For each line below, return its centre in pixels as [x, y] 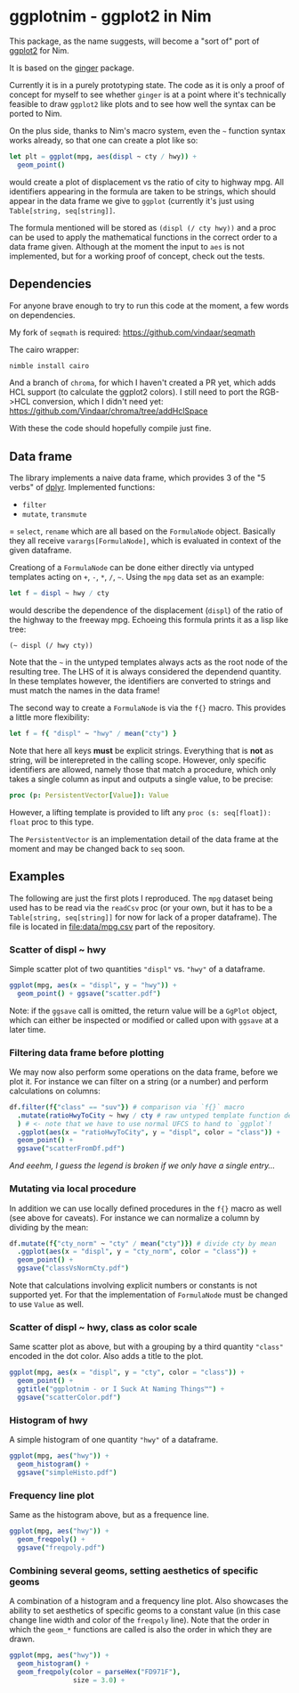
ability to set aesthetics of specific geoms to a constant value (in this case [145, 1610]
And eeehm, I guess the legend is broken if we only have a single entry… [142, 1165]
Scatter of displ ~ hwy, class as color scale [103, 1327]
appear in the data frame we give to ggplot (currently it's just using [132, 200]
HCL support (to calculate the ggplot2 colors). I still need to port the [133, 392]
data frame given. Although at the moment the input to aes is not [127, 246]
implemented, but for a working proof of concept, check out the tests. [137, 256]
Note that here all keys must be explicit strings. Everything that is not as [141, 750]
